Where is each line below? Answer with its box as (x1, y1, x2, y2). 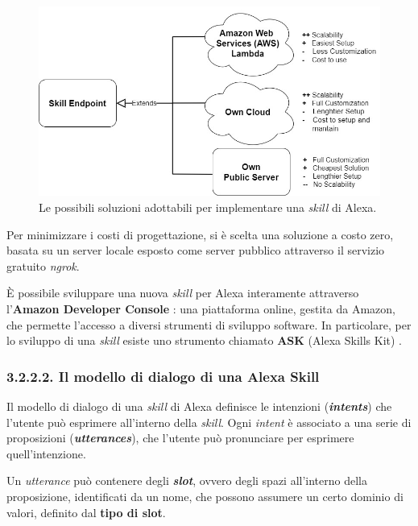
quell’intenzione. (6, 445, 86, 462)
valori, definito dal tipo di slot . (6, 503, 166, 520)
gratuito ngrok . (6, 257, 80, 274)
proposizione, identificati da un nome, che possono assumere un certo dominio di (6, 488, 404, 505)
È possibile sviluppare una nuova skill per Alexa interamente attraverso (6, 284, 359, 301)
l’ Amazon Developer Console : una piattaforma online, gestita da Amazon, (6, 300, 395, 317)
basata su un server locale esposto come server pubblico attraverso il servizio (6, 242, 385, 259)
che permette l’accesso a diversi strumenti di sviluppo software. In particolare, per (6, 316, 412, 333)
